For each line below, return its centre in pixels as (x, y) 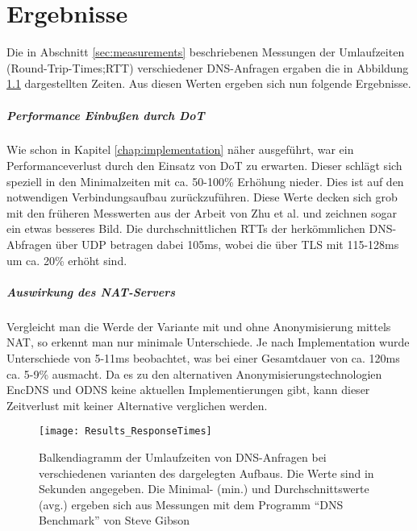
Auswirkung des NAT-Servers (91, 291)
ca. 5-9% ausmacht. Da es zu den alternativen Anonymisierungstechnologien (194, 373)
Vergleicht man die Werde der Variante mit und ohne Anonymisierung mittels (199, 326)
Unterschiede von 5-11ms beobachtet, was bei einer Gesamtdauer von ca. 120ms (203, 357)
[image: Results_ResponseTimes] (125, 431)
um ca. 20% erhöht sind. (67, 260)
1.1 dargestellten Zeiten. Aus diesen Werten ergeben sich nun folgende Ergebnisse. (209, 83)
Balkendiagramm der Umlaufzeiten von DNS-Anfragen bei (183, 457)
